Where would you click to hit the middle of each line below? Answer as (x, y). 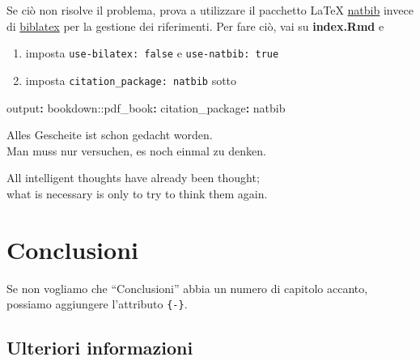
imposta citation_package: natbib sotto (131, 80)
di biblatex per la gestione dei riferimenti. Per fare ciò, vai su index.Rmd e (195, 25)
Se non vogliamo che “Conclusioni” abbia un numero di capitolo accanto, (187, 288)
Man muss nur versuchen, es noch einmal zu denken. (136, 150)
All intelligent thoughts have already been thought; (133, 178)
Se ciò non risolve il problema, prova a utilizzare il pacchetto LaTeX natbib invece (210, 10)
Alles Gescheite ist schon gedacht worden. (110, 135)
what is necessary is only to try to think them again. (137, 193)
